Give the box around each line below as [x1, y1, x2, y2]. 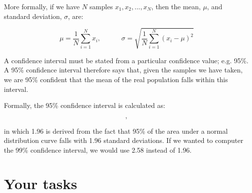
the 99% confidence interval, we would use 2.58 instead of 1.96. [4, 144, 192, 155]
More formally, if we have [4, 1, 80, 11]
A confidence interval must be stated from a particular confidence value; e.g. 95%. [4, 55, 249, 65]
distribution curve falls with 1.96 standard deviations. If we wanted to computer [4, 135, 243, 145]
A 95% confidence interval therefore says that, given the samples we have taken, [4, 65, 243, 75]
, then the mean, [151, 1, 201, 11]
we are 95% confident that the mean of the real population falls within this [4, 74, 228, 84]
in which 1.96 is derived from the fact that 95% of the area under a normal [4, 125, 228, 136]
